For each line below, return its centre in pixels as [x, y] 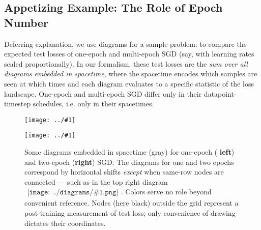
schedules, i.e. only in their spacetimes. [93, 104]
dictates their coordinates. [65, 223]
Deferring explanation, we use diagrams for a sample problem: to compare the [126, 44]
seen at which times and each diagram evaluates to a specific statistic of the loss [129, 83]
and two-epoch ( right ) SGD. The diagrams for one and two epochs [129, 162]
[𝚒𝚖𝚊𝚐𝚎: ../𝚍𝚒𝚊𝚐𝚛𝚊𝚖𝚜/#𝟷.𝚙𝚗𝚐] [73, 193]
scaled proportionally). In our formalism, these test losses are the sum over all [126, 63]
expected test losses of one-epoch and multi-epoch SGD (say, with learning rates [129, 54]
